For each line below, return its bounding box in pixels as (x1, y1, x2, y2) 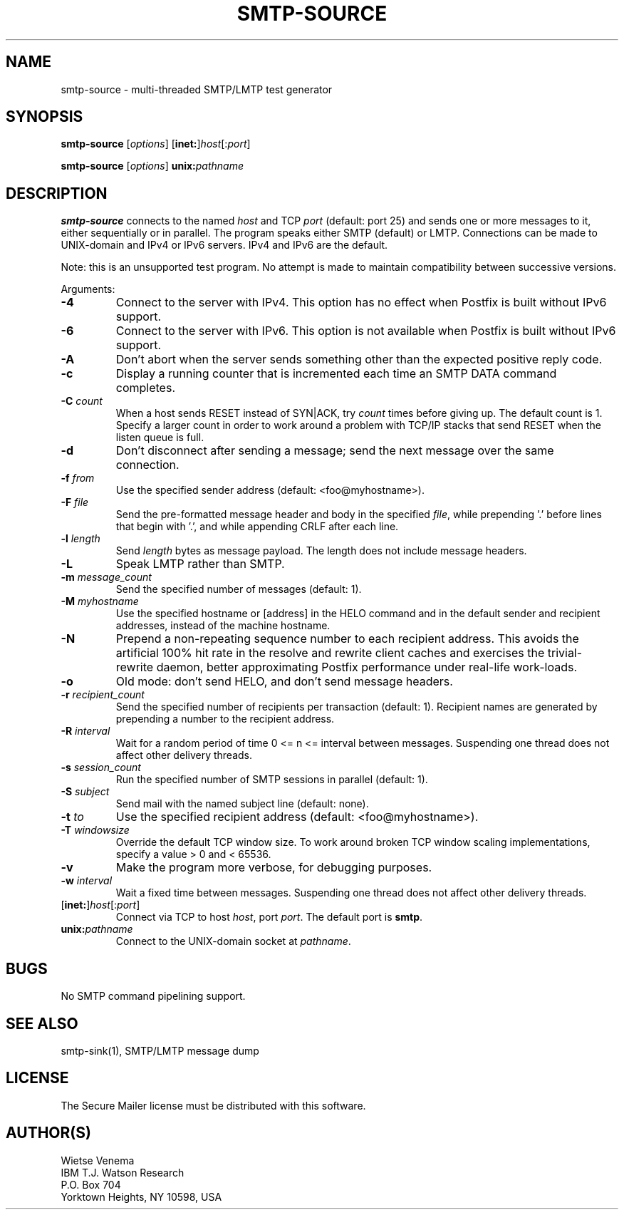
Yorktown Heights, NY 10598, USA (61, 1190, 222, 1203)
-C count (61, 395, 103, 408)
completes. (115, 381, 175, 395)
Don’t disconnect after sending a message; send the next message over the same (115, 443, 554, 458)
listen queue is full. (115, 431, 204, 444)
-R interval (61, 725, 110, 738)
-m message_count (61, 571, 152, 584)
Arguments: (61, 283, 115, 296)
